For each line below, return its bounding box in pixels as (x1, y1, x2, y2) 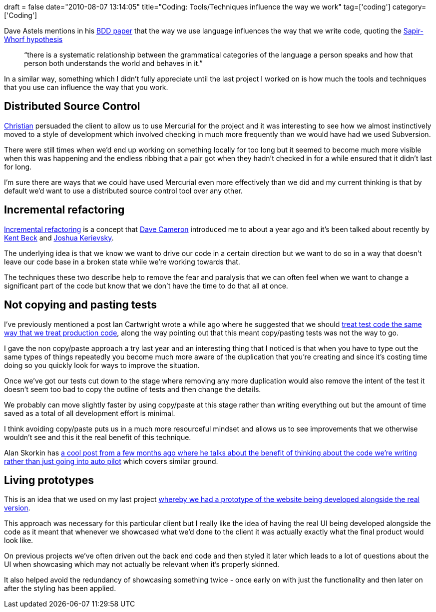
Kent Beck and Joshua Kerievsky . (4, 233, 114, 242)
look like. (4, 536, 33, 545)
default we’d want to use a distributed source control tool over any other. (4, 186, 243, 195)
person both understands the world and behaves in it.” (24, 59, 203, 67)
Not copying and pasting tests (4, 298, 157, 311)
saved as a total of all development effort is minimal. (4, 408, 175, 417)
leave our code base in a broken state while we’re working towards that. (4, 257, 240, 266)
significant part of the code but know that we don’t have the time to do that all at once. (4, 281, 288, 290)
